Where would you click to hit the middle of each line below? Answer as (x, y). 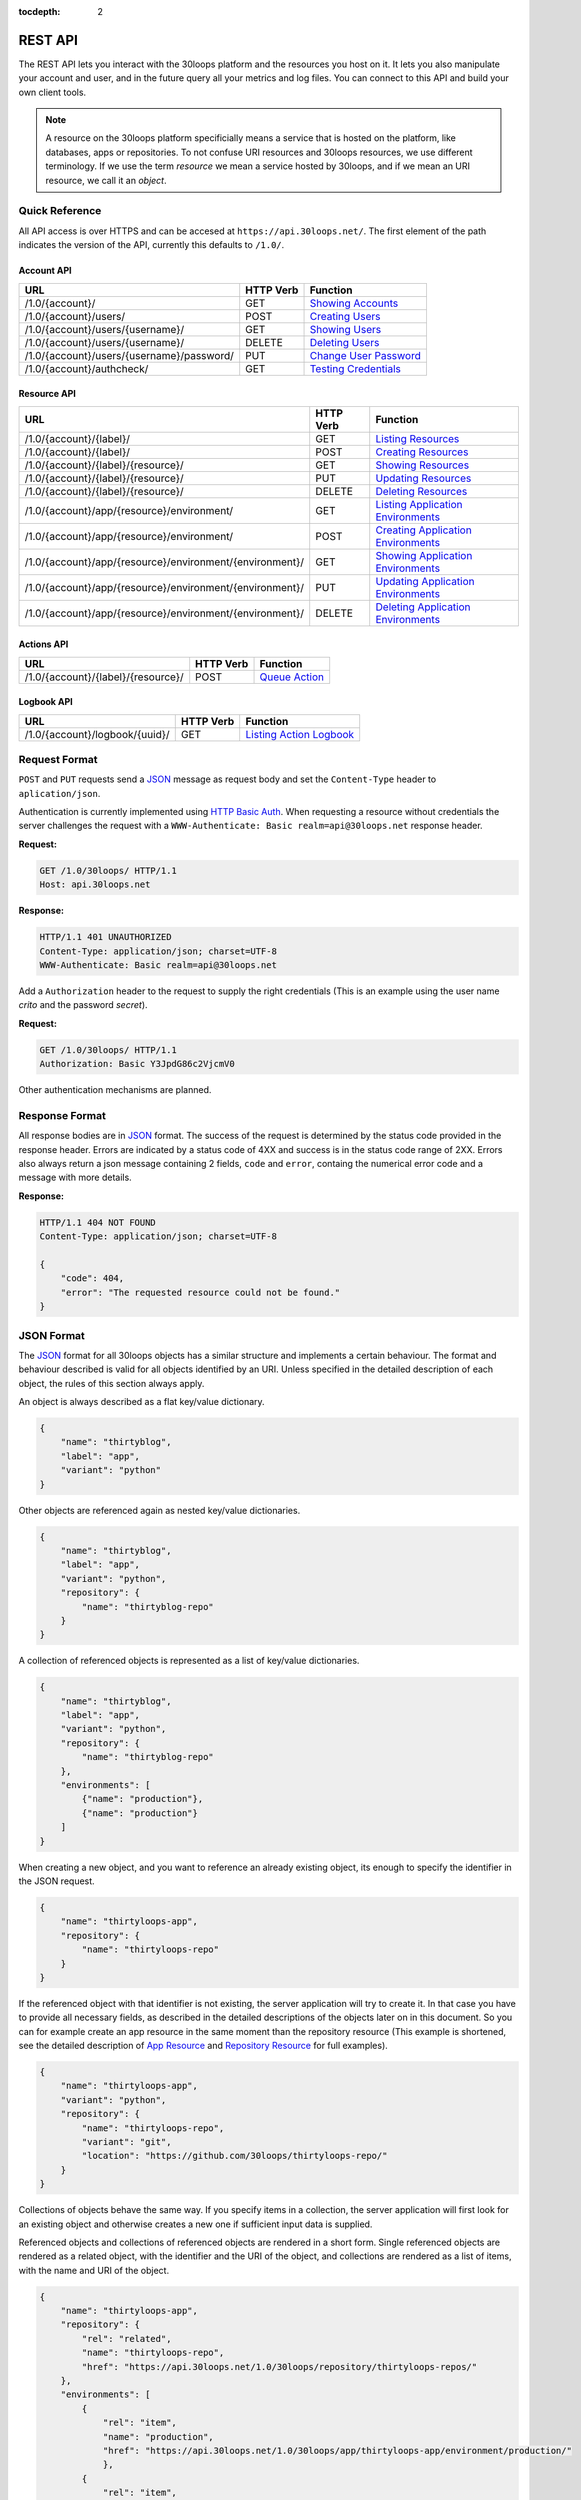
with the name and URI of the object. (94, 2270)
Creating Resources (422, 452)
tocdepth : (39, 11)
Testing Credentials (355, 368)
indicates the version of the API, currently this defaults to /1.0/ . (151, 245)
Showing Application (424, 555)
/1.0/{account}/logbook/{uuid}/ (97, 734)
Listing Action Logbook (300, 734)
